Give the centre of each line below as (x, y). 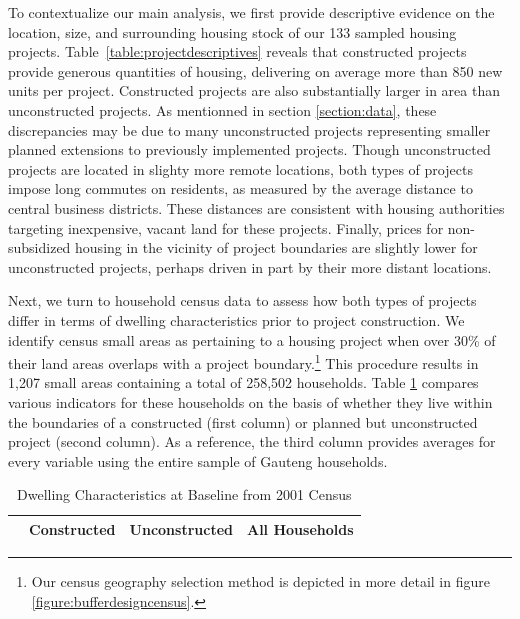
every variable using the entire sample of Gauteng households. (198, 460)
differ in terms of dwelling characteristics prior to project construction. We (236, 319)
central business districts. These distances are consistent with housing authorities (256, 207)
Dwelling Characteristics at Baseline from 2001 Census (184, 494)
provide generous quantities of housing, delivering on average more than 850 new (255, 70)
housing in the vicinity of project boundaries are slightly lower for (276, 247)
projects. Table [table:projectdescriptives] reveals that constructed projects (237, 51)
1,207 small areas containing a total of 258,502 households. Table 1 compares (243, 382)
